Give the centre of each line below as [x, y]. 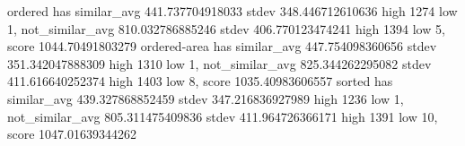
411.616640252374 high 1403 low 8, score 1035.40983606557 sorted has [200, 81]
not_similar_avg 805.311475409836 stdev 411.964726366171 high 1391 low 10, [223, 116]
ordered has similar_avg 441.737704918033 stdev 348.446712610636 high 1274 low [232, 11]
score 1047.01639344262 [72, 134]
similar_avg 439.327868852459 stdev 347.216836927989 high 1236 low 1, [206, 98]
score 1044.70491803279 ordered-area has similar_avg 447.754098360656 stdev [222, 46]
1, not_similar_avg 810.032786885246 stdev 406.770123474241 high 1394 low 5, [226, 28]
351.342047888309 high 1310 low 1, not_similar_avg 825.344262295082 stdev [219, 63]
